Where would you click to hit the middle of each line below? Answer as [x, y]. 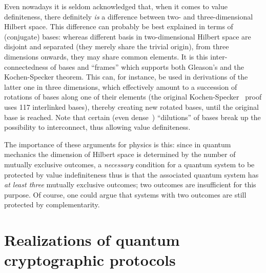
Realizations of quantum [92, 240]
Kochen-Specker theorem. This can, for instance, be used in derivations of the [126, 77]
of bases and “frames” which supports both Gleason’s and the [147, 66]
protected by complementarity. [52, 204]
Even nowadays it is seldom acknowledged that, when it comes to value [116, 6]
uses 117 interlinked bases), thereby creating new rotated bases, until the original [131, 106]
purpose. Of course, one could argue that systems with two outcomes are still [125, 194]
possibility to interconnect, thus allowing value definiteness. [97, 127]
